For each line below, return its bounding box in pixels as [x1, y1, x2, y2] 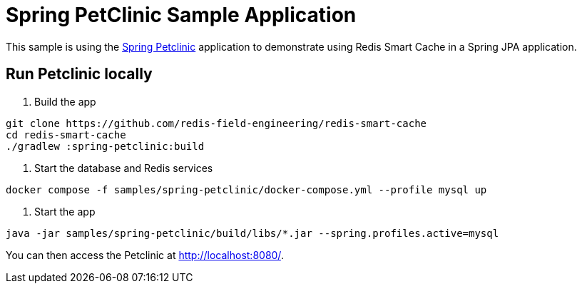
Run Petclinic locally [6, 65, 153, 83]
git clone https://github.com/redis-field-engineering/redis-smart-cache [6, 117, 427, 129]
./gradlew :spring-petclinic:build [6, 140, 205, 152]
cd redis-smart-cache [6, 128, 126, 141]
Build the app [34, 95, 96, 108]
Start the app [34, 205, 96, 218]
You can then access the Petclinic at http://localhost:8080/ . [6, 248, 284, 261]
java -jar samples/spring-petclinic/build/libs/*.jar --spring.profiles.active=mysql [6, 227, 499, 239]
